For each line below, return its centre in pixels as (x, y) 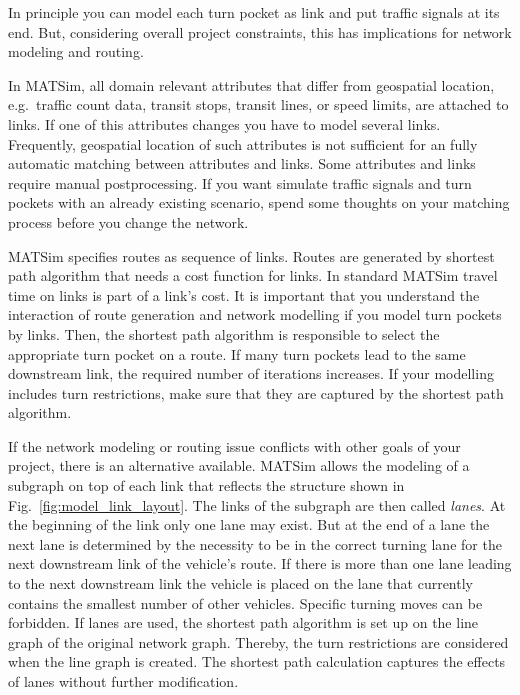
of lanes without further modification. (123, 681)
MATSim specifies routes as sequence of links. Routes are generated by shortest (251, 255)
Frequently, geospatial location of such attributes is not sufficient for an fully (243, 143)
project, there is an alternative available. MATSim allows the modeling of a (239, 465)
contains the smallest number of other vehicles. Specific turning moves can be (245, 602)
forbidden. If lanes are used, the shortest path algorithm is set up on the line (243, 622)
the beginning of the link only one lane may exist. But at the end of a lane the (249, 524)
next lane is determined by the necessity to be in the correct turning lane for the (255, 543)
